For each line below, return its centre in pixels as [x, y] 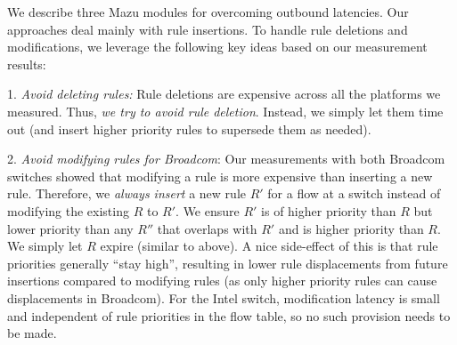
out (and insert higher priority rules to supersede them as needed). [189, 128]
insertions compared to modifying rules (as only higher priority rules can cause [222, 281]
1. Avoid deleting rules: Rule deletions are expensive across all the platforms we [224, 94]
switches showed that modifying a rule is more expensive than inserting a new [220, 176]
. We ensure [208, 210]
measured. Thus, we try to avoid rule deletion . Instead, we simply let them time [225, 111]
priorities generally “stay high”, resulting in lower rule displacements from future [228, 263]
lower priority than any [70, 228]
